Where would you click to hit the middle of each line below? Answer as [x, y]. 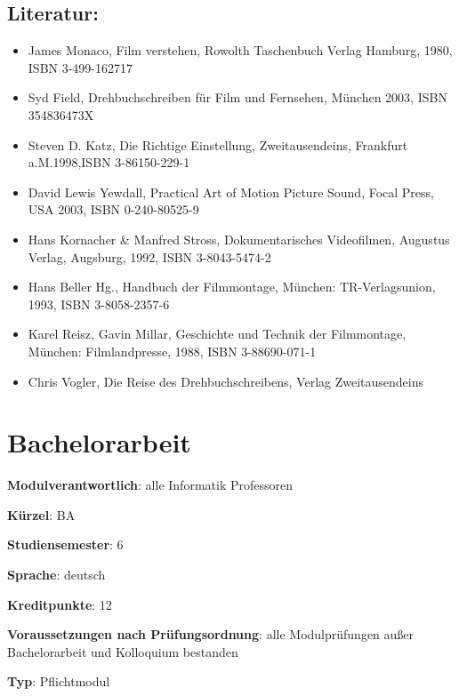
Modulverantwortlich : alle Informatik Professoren [150, 485]
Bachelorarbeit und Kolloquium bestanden [123, 651]
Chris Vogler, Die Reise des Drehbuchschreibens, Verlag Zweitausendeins [226, 381]
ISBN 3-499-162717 [81, 67]
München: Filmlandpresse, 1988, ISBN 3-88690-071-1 [172, 351]
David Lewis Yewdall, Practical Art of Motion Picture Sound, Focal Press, [231, 192]
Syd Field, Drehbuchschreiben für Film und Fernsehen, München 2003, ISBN [238, 97]
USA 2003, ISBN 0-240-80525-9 [113, 209]
